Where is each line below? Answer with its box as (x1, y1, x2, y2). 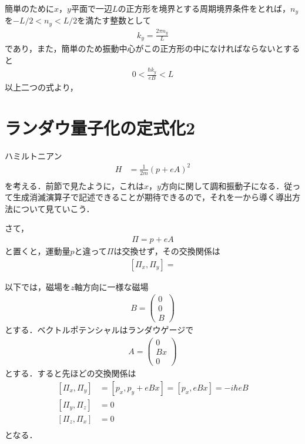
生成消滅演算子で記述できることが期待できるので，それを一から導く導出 (12, 191, 292, 203)
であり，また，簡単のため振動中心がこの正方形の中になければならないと (5, 42, 284, 55)
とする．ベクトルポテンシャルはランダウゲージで (5, 324, 194, 336)
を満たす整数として (77, 14, 151, 26)
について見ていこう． (12, 202, 95, 214)
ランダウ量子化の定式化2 (5, 115, 196, 139)
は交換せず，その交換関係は (113, 244, 220, 257)
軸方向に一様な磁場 (74, 280, 149, 292)
